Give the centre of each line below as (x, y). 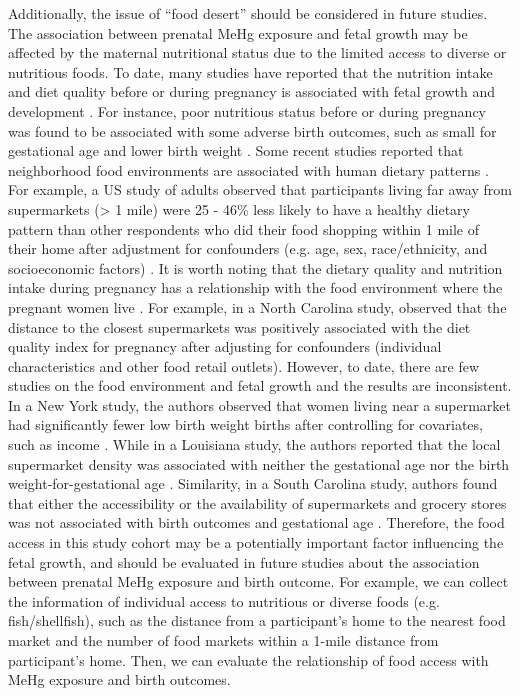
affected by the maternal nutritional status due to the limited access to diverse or (257, 52)
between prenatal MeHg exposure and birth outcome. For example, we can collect (258, 581)
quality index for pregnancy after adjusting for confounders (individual (225, 346)
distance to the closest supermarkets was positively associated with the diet (239, 326)
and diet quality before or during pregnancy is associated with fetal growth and (251, 91)
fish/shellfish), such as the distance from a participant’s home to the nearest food (257, 620)
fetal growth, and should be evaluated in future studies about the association (244, 561)
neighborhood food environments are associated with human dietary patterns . (248, 169)
